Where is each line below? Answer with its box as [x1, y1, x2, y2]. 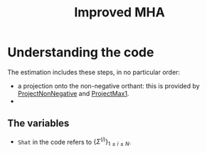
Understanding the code [7, 44, 154, 60]
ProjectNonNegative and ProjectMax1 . [17, 89, 129, 97]
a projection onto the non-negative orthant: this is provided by [17, 81, 201, 90]
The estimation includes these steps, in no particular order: [7, 68, 180, 76]
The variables [7, 117, 70, 130]
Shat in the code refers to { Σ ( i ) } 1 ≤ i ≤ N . [17, 136, 132, 148]
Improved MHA [74, 4, 165, 21]
